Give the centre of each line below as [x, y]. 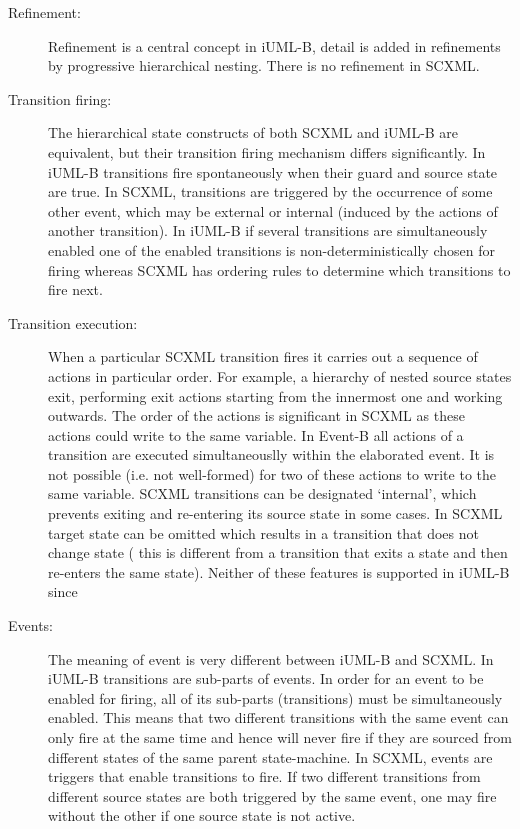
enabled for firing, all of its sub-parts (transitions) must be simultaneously [275, 697]
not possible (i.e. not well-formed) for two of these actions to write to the [272, 473]
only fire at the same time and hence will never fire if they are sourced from [280, 737]
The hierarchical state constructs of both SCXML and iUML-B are [253, 132]
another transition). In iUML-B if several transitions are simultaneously [268, 230]
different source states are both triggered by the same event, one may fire [272, 795]
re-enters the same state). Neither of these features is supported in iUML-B [279, 571]
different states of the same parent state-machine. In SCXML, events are [270, 756]
